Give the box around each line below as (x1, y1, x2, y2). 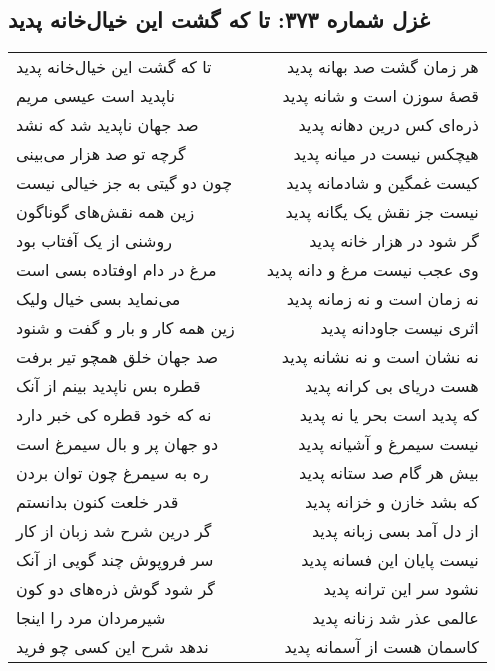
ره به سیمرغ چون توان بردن (16, 461, 209, 485)
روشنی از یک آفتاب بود (16, 229, 172, 253)
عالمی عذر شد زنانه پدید (312, 606, 479, 630)
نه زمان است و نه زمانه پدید (286, 287, 479, 311)
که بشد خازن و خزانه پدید (304, 490, 479, 514)
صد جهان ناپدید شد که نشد (16, 113, 199, 137)
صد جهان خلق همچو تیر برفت (16, 345, 219, 369)
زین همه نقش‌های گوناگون (16, 200, 195, 224)
